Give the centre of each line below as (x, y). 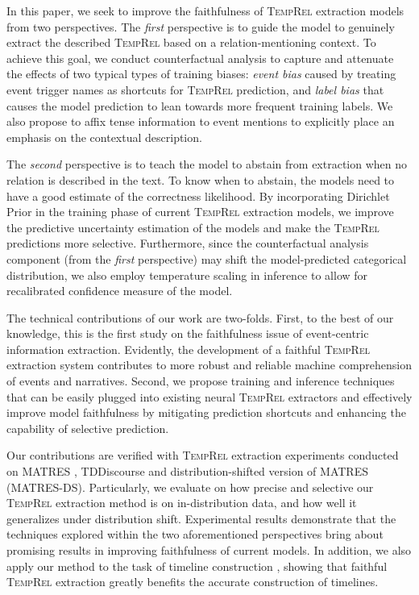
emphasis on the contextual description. (104, 137)
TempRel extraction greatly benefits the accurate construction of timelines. (193, 582)
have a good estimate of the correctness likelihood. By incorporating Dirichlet (198, 196)
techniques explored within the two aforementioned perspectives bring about (195, 534)
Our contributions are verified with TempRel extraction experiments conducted (203, 455)
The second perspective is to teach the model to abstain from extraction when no (207, 164)
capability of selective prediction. (88, 428)
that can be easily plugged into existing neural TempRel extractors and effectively (209, 396)
